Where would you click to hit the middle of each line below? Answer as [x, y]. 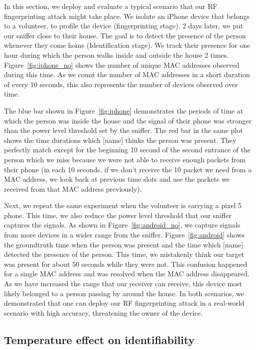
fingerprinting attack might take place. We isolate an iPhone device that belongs [127, 16]
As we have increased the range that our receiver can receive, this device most [123, 284]
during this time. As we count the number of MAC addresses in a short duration [127, 74]
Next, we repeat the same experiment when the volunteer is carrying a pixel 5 [123, 205]
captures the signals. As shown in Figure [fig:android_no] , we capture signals [122, 225]
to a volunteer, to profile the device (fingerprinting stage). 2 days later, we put [124, 26]
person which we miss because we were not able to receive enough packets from [125, 159]
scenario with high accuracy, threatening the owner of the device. [103, 312]
